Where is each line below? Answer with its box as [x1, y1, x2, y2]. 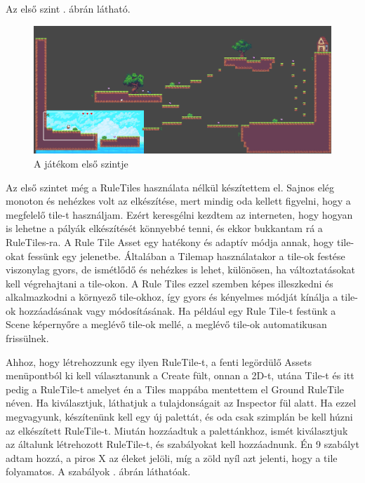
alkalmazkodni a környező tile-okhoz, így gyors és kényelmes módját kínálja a [6, 290, 338, 304]
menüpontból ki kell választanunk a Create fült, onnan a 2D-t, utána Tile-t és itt [6, 368, 354, 383]
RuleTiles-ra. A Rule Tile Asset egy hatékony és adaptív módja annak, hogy [6, 234, 334, 249]
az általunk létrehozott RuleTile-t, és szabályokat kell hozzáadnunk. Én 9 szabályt [6, 437, 359, 451]
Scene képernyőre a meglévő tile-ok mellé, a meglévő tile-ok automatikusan [6, 317, 327, 332]
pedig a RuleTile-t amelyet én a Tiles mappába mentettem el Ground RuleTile [6, 381, 344, 396]
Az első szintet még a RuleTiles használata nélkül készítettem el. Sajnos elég [6, 179, 335, 194]
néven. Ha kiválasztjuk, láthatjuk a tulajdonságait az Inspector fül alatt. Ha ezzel [6, 395, 357, 410]
